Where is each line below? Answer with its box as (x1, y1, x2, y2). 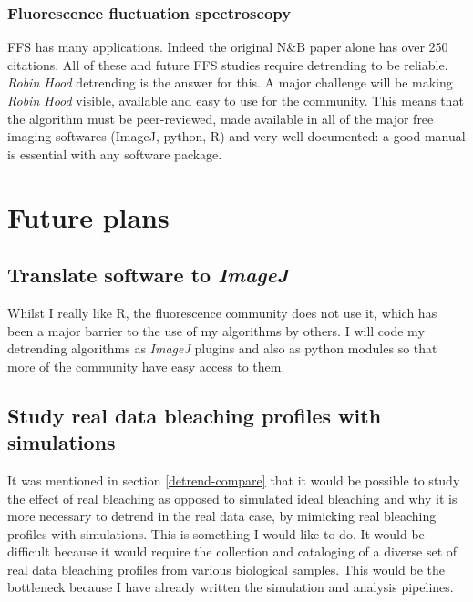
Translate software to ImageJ (7, 260, 289, 289)
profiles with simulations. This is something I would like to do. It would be (7, 524, 425, 543)
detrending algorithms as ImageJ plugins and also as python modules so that (7, 339, 437, 358)
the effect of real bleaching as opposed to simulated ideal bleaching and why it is (7, 488, 458, 507)
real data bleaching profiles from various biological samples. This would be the (7, 559, 446, 578)
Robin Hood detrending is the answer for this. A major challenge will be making (7, 73, 453, 92)
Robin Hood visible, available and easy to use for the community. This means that (7, 91, 464, 109)
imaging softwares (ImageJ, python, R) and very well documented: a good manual (7, 127, 466, 146)
